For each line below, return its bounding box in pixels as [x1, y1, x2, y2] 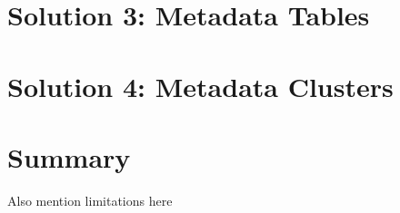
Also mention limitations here [7, 190, 173, 209]
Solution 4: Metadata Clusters [7, 67, 394, 104]
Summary [7, 138, 131, 175]
